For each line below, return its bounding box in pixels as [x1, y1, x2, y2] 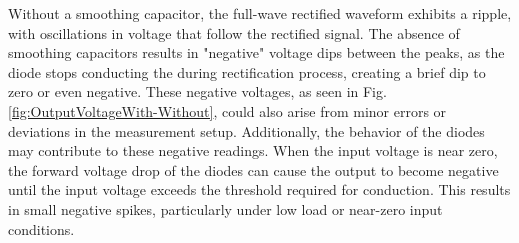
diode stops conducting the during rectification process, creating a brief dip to [8, 61, 486, 82]
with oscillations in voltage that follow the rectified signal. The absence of [8, 22, 460, 43]
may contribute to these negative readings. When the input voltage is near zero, [8, 140, 498, 161]
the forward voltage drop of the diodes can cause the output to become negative [8, 159, 499, 180]
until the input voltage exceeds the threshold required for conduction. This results [8, 179, 511, 200]
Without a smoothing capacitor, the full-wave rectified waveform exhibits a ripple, [8, 3, 512, 23]
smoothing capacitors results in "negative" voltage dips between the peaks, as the [8, 42, 505, 63]
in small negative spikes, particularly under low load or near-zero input [8, 198, 443, 219]
